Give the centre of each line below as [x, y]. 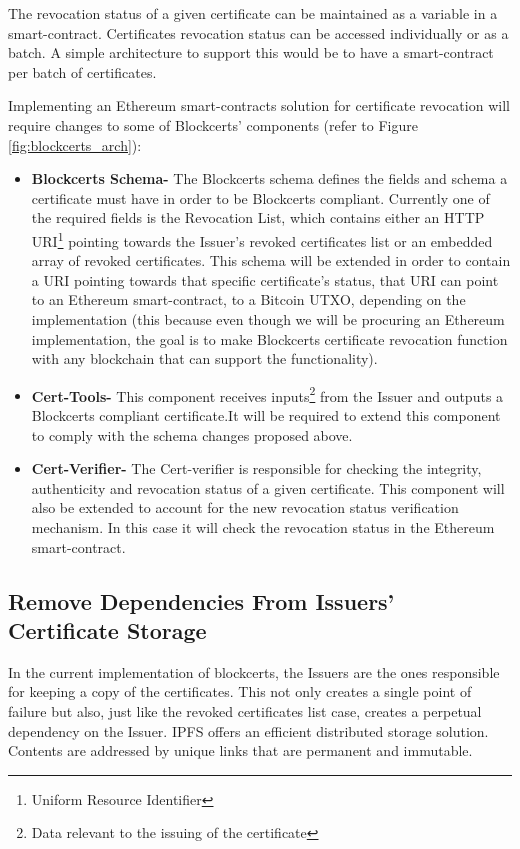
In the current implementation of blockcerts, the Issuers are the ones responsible [254, 671]
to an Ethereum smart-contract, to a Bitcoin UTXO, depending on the [248, 299]
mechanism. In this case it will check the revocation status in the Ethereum [263, 526]
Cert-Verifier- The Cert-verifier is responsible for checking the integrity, [256, 468]
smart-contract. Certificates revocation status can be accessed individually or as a [258, 32]
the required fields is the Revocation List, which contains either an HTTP [258, 217]
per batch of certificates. [82, 71]
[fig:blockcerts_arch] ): [75, 144]
